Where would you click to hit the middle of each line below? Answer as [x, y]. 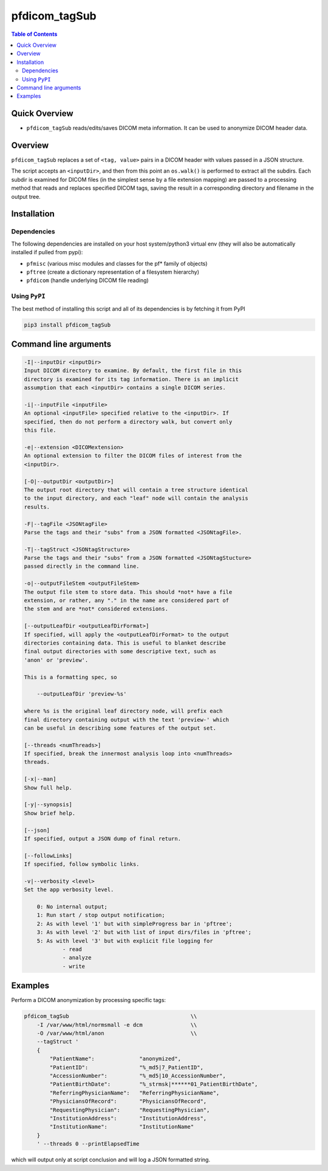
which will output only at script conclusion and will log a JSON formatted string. [111, 1160]
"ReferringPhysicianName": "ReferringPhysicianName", [135, 1093]
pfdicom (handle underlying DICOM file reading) [87, 280]
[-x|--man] [40, 779]
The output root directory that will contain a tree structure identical [136, 490]
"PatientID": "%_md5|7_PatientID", [126, 1067]
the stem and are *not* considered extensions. [96, 609]
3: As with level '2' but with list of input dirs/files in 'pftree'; [144, 932]
